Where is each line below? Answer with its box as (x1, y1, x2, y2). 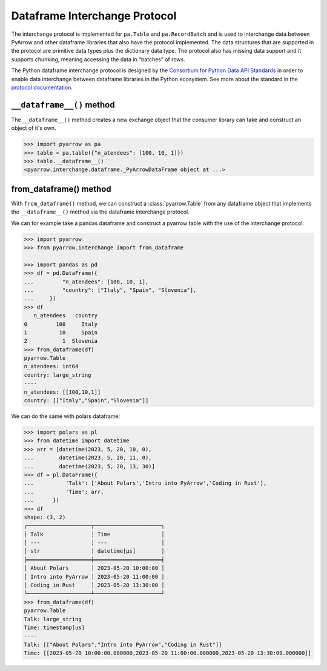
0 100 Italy (24, 320, 98, 328)
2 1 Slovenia (24, 337, 98, 345)
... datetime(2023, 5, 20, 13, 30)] (24, 463, 156, 470)
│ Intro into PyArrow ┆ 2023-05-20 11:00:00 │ (24, 573, 165, 580)
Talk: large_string (24, 616, 82, 622)
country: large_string (24, 371, 91, 379)
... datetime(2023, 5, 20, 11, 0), (24, 454, 152, 461)
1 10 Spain (24, 329, 98, 336)
